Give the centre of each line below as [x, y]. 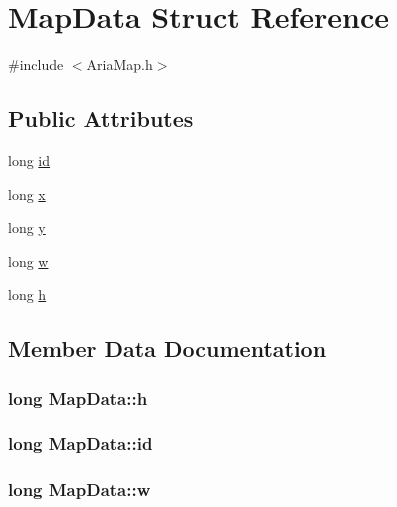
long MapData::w [79, 489]
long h [27, 294]
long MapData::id [80, 443]
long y [27, 227]
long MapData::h [78, 397]
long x [27, 193]
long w [28, 260]
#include [36, 64]
